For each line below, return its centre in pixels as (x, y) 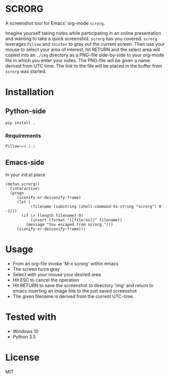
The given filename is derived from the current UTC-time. (73, 296)
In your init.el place (25, 175)
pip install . (20, 123)
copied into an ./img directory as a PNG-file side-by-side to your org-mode (85, 55)
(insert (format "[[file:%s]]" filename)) (77, 220)
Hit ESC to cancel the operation (46, 280)
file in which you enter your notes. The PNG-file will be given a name (78, 60)
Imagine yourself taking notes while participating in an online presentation (83, 33)
